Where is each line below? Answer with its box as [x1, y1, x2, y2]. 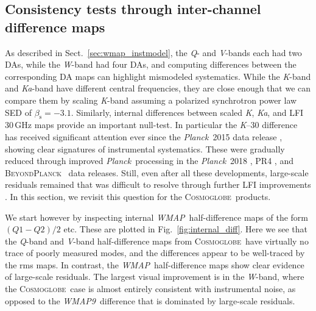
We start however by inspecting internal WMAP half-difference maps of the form [5, 210, 308, 223]
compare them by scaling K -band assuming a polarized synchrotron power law [5, 93, 297, 106]
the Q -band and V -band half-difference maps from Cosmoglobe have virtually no [5, 234, 309, 247]
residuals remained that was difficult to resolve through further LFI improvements [5, 178, 311, 191]
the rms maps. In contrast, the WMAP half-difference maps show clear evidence [5, 258, 304, 271]
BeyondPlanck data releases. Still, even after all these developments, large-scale [5, 166, 309, 179]
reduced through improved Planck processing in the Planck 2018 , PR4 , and [5, 154, 293, 167]
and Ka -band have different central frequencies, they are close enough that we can [5, 82, 311, 95]
